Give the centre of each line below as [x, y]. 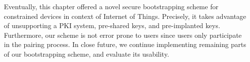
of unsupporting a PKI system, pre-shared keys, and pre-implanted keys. [112, 25]
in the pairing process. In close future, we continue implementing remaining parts [125, 44]
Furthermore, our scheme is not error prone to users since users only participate [123, 35]
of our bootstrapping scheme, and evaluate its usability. [87, 54]
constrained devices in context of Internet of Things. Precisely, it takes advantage [125, 16]
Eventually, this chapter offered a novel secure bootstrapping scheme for [111, 6]
